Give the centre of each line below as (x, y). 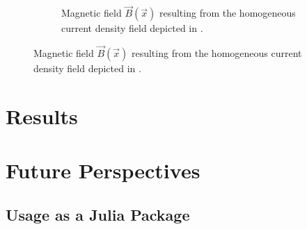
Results (42, 116)
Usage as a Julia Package (98, 214)
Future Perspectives (103, 170)
